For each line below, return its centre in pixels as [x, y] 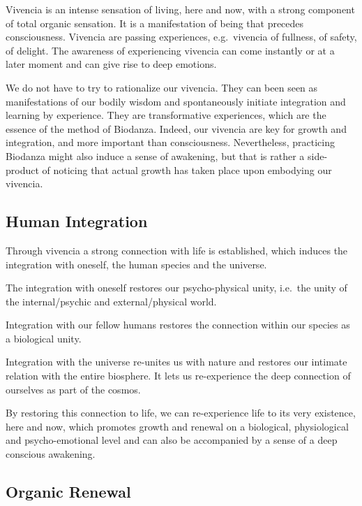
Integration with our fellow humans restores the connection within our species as [178, 325]
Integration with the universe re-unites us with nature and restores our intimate [176, 362]
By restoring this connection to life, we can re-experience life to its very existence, [181, 413]
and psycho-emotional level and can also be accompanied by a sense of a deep [172, 440]
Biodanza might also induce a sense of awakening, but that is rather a [155, 156]
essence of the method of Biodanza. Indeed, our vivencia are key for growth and [176, 128]
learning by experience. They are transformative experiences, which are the [166, 115]
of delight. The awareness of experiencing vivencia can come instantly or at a [170, 50]
